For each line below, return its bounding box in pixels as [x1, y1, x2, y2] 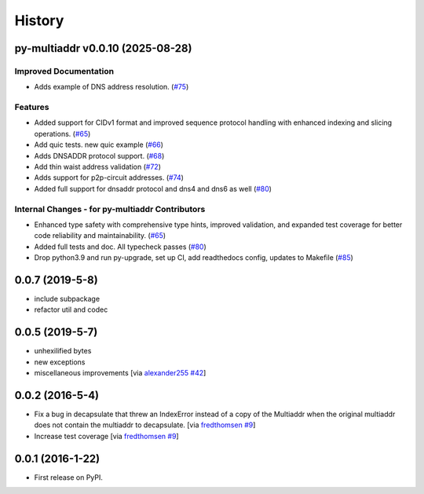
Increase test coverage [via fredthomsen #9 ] [34, 431, 180, 441]
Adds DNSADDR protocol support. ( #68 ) [34, 151, 165, 160]
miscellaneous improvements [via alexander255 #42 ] [34, 368, 207, 378]
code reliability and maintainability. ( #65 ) [34, 231, 166, 240]
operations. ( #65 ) [34, 129, 91, 138]
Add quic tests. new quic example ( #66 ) [34, 140, 164, 149]
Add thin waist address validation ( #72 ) [34, 162, 161, 172]
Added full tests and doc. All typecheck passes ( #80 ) [34, 242, 207, 251]
